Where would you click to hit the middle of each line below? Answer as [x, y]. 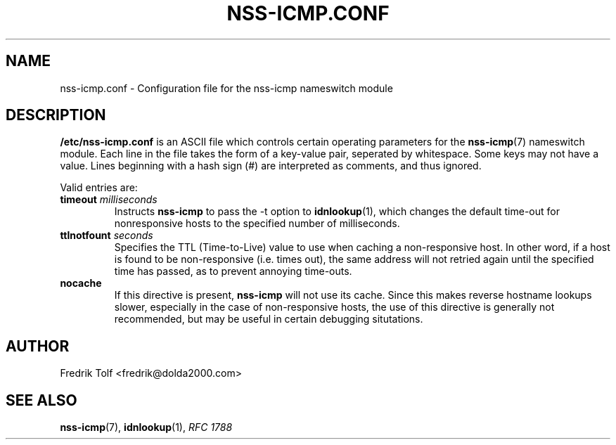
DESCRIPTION [56, 115]
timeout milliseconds [109, 200]
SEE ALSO [41, 400]
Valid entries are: [99, 188]
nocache [81, 283]
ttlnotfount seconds [107, 236]
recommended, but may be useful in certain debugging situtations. [269, 319]
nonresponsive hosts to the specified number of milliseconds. [257, 224]
